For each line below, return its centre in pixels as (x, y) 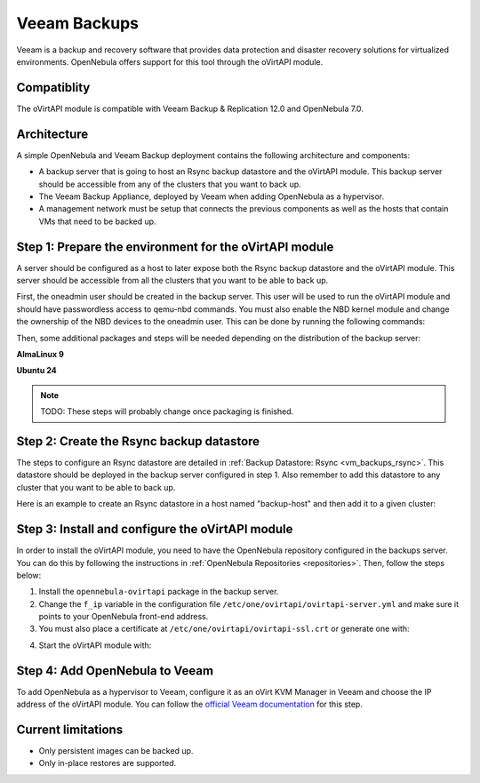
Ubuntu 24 (36, 371)
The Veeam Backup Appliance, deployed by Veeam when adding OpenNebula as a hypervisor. (212, 196)
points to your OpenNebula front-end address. (124, 617)
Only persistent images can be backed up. (116, 751)
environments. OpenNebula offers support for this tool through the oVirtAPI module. (170, 61)
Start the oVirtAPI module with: (95, 645)
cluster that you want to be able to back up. (96, 487)
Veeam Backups (78, 23)
